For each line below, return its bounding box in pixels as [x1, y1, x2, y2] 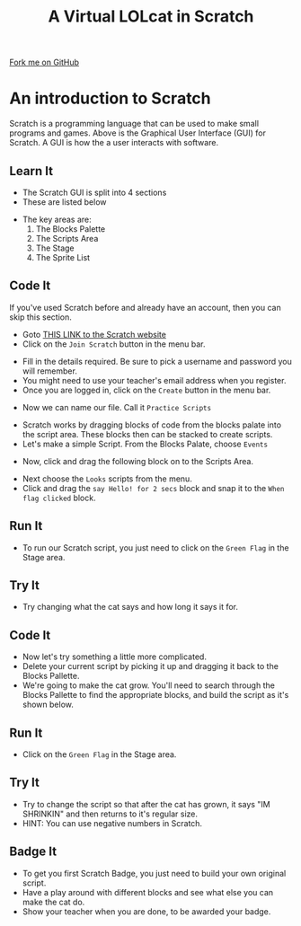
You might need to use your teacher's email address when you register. [22, 375, 287, 385]
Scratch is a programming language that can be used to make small [9, 119, 259, 129]
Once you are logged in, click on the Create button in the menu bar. [22, 384, 271, 395]
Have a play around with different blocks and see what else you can [22, 886, 274, 897]
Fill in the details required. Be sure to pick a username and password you [22, 356, 292, 366]
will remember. [22, 366, 78, 376]
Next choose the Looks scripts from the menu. [22, 473, 193, 484]
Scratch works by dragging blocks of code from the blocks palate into [22, 419, 281, 430]
